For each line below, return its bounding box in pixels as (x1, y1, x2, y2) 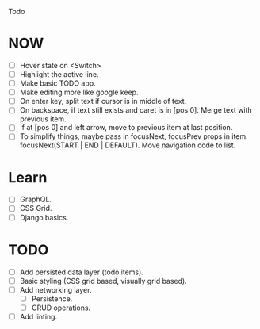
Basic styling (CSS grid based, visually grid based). (19, 276, 188, 285)
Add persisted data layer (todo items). (19, 267, 144, 277)
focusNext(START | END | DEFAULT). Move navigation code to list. (19, 140, 236, 150)
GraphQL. (19, 194, 52, 205)
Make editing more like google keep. (19, 87, 139, 98)
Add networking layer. (19, 285, 92, 294)
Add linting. (19, 312, 58, 321)
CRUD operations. (31, 303, 91, 312)
